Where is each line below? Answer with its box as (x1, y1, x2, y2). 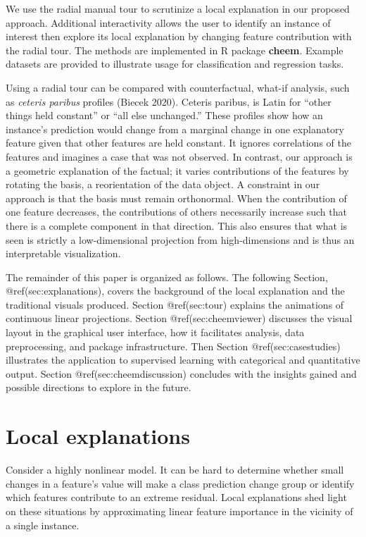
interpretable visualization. (6, 246, 121, 261)
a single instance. (6, 517, 80, 532)
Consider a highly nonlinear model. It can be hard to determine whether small (6, 462, 344, 477)
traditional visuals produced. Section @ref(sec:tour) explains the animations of (6, 297, 344, 311)
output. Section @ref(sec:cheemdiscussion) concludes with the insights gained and (6, 366, 357, 381)
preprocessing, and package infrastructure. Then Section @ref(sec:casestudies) (6, 338, 341, 353)
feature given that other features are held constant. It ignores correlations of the (6, 135, 351, 150)
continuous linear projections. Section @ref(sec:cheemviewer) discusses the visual (6, 311, 353, 326)
